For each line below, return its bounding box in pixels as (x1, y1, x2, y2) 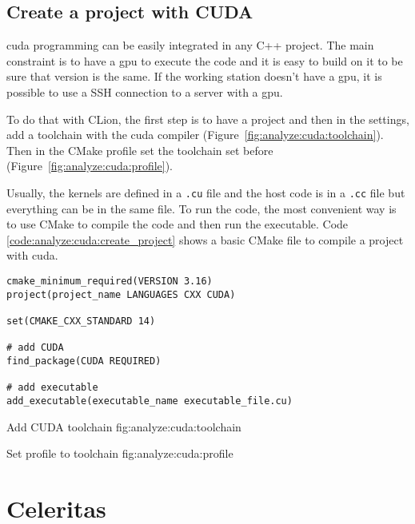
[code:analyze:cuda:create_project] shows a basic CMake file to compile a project (6, 231, 404, 248)
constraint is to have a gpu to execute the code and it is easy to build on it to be (6, 52, 403, 69)
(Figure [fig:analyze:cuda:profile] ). (6, 157, 174, 174)
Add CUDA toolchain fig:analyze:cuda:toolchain (6, 418, 241, 435)
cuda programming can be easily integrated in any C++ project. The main (6, 37, 374, 54)
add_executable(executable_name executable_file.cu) (6, 395, 293, 407)
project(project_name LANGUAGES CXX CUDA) (6, 288, 236, 300)
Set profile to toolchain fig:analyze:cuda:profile (6, 445, 233, 462)
